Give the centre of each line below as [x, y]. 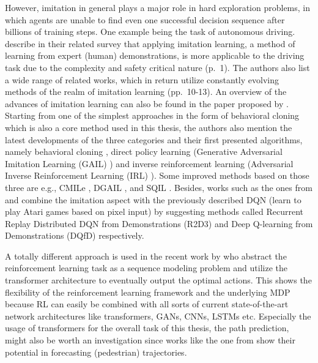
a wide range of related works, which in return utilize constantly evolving [142, 79]
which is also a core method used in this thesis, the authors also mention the [149, 127]
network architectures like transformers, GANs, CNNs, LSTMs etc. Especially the [158, 316]
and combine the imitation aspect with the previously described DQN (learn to [153, 199]
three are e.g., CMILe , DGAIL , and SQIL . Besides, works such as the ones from [159, 187]
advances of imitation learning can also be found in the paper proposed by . [147, 103]
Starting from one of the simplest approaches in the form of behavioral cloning [152, 115]
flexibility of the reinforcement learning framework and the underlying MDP [148, 292]
